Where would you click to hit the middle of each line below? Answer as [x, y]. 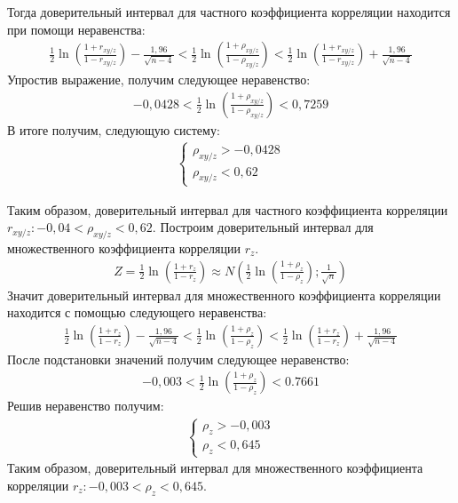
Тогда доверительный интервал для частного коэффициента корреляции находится [229, 12]
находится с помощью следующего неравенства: [137, 312]
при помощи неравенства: [76, 29]
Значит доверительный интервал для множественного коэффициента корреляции [224, 295]
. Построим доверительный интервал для [263, 227]
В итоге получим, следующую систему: [114, 129]
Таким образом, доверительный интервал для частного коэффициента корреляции [228, 209]
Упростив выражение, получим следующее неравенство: [159, 80]
